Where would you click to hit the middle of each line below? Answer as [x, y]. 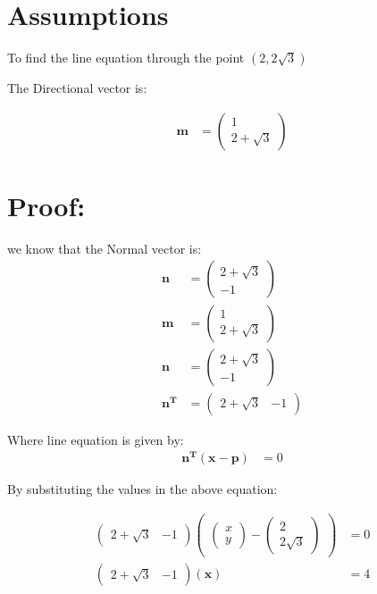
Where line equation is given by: [96, 439]
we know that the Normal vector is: [105, 248]
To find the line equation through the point [126, 58]
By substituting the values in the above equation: [142, 489]
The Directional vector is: [77, 88]
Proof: [46, 205]
